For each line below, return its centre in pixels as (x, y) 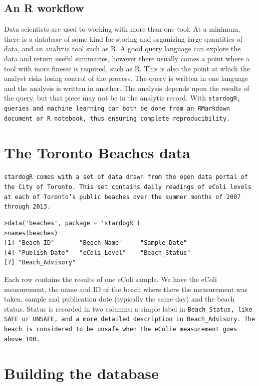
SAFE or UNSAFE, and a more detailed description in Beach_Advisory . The (130, 319)
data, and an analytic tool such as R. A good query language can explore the (122, 49)
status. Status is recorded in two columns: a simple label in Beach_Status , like (128, 308)
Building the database (81, 373)
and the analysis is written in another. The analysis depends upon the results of (127, 88)
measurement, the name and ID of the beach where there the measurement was (126, 289)
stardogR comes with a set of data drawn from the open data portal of (126, 177)
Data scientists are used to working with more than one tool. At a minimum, (122, 29)
